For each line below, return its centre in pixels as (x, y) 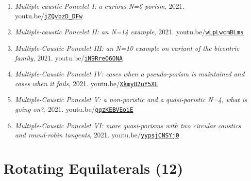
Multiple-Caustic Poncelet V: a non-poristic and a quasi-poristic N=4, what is (131, 99)
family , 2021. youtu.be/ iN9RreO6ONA (69, 57)
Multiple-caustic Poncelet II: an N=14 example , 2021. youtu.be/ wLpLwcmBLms (129, 32)
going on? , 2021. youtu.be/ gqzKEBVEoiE (74, 109)
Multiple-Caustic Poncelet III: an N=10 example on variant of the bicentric (127, 48)
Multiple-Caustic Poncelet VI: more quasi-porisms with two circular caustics (128, 125)
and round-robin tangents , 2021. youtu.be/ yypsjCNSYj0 (97, 135)
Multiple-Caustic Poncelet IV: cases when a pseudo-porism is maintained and (130, 74)
